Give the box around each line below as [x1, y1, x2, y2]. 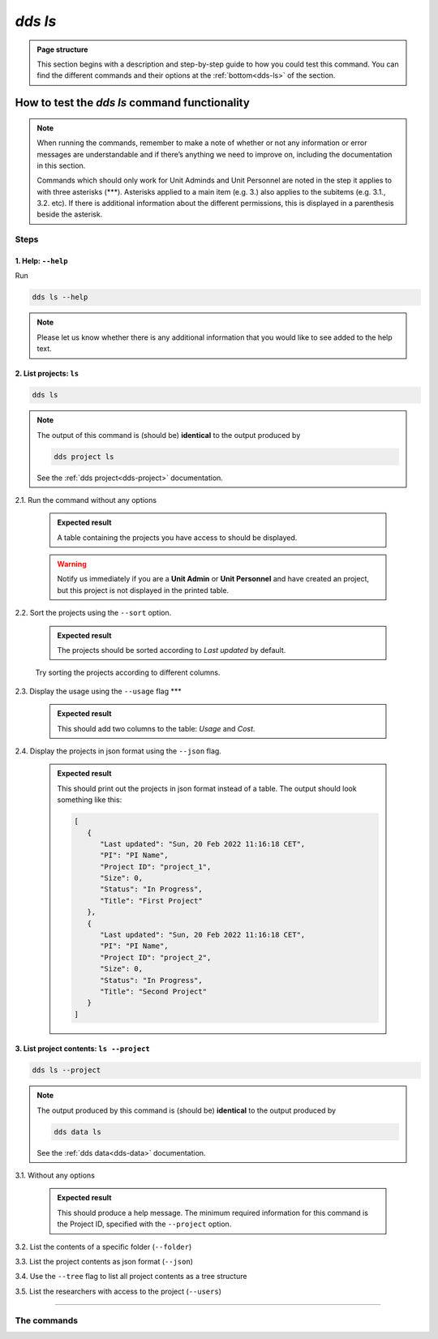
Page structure [36, 45, 88, 54]
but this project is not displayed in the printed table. [57, 585, 230, 595]
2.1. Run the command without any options [15, 495, 157, 504]
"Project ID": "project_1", [100, 862, 212, 871]
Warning [57, 560, 87, 569]
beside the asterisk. [36, 209, 103, 219]
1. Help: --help [15, 256, 68, 266]
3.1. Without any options [15, 1170, 95, 1180]
